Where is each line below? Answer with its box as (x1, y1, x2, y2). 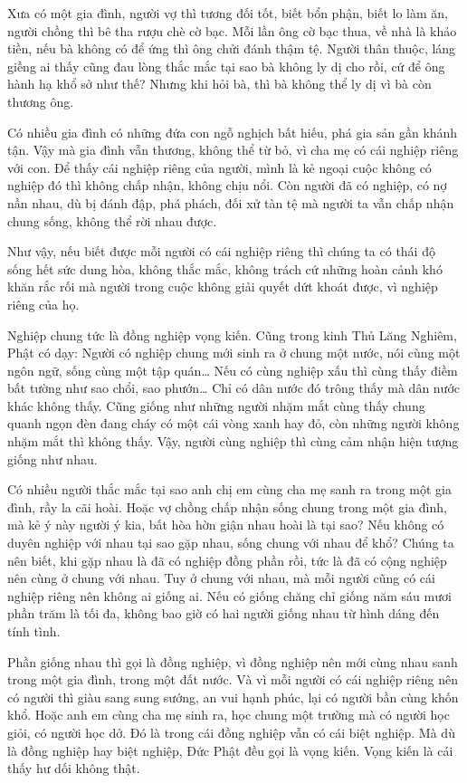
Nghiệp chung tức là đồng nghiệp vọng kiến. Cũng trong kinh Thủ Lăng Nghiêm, (7, 325, 457, 344)
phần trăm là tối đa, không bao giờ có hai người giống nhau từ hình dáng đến (7, 604, 440, 623)
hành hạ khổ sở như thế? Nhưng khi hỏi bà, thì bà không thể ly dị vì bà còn (7, 74, 432, 93)
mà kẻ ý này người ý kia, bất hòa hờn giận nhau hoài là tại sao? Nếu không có (7, 515, 444, 534)
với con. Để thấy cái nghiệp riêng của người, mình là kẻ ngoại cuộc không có (7, 158, 432, 177)
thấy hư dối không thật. (7, 759, 140, 778)
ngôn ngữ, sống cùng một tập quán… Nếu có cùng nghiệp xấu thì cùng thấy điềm (7, 360, 458, 379)
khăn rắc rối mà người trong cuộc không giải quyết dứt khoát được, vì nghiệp (7, 277, 438, 296)
